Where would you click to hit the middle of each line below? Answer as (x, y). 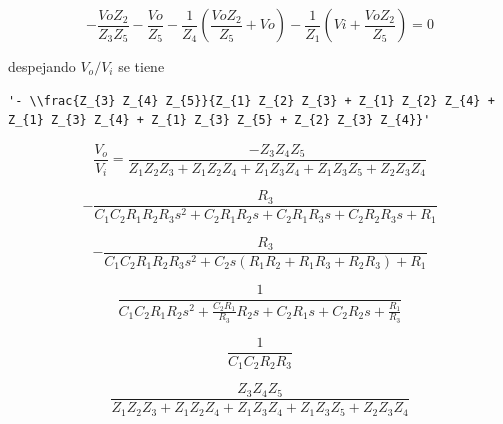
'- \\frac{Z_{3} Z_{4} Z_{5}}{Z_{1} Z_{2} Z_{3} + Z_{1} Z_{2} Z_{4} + (251, 100)
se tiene (141, 66)
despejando (42, 66)
